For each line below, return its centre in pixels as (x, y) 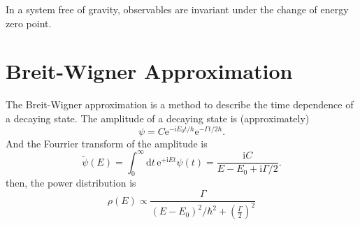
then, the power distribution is (71, 183)
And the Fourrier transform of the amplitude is (107, 143)
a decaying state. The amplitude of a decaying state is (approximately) (158, 118)
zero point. (29, 23)
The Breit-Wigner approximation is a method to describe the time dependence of (180, 104)
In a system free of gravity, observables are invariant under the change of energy (177, 9)
